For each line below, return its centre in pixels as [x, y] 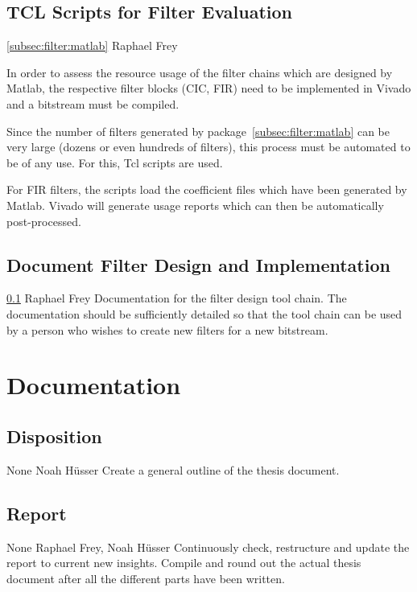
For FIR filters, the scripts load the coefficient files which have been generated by [207, 189]
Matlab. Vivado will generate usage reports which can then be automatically [195, 205]
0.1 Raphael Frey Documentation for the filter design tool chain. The [177, 298]
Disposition [54, 436]
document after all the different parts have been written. [146, 578]
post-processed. [44, 221]
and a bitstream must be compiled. [93, 103]
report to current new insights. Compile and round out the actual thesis [184, 563]
